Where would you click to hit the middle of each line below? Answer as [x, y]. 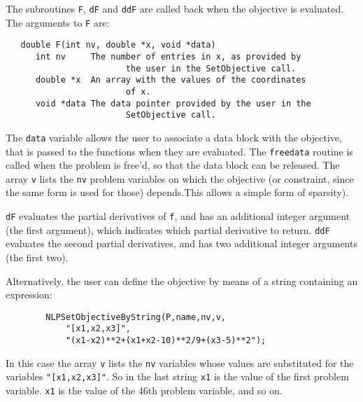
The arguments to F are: [58, 22]
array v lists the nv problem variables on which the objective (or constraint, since [180, 178]
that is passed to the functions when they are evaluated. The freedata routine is [179, 151]
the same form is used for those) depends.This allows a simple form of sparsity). [177, 192]
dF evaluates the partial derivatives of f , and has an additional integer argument [178, 216]
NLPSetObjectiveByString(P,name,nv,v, [136, 317]
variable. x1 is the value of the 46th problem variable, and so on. [144, 390]
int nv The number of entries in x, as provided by [168, 56]
